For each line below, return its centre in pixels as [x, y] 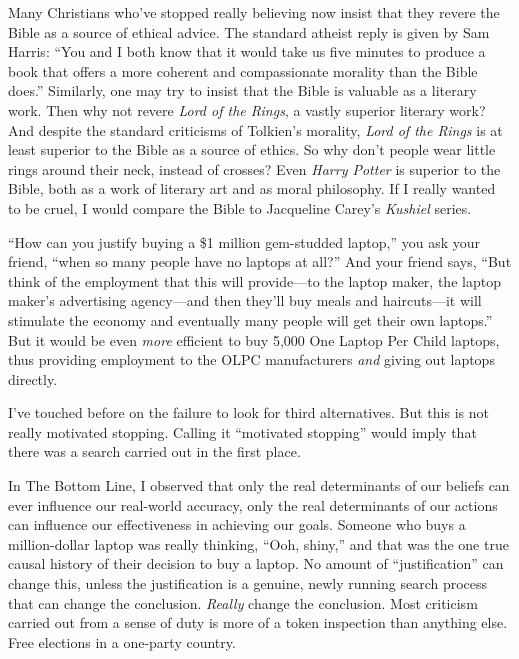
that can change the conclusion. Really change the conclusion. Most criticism [243, 602]
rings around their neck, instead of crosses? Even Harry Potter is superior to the [254, 168]
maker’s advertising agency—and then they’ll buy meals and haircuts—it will [245, 300]
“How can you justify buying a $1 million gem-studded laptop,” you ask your [244, 241]
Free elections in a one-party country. [122, 641]
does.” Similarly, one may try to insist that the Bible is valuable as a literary [242, 90]
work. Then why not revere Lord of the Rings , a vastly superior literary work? [247, 109]
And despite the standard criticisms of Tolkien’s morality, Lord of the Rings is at [255, 129]
